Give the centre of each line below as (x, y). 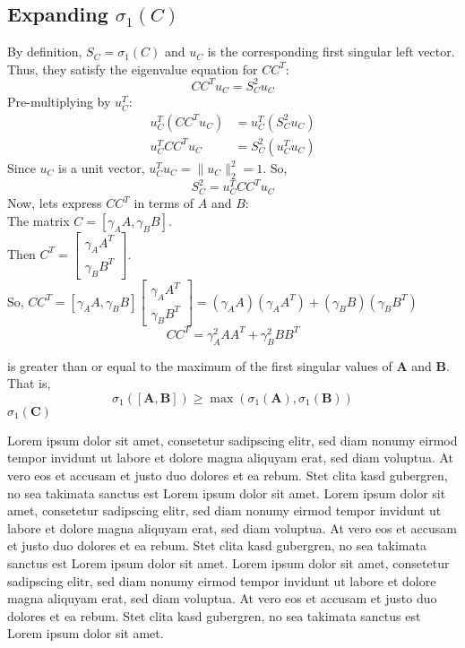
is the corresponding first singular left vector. (331, 52)
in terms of (164, 203)
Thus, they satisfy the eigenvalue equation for (133, 69)
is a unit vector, (102, 168)
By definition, (45, 52)
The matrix (39, 221)
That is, (29, 383)
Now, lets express (55, 203)
